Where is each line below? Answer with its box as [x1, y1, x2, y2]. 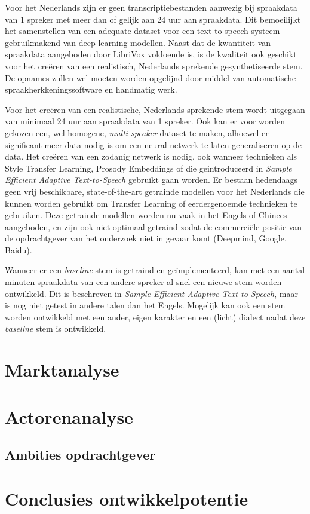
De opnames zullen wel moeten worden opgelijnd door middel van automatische [5, 71, 296, 84]
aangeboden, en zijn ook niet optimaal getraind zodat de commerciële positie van [5, 220, 302, 232]
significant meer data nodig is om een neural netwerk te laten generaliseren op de [5, 138, 302, 151]
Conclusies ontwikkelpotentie [5, 486, 248, 510]
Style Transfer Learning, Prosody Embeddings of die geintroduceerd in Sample [5, 161, 292, 174]
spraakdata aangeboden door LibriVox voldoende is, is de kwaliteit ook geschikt [5, 48, 297, 60]
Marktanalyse [5, 357, 119, 382]
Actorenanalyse [5, 404, 133, 429]
